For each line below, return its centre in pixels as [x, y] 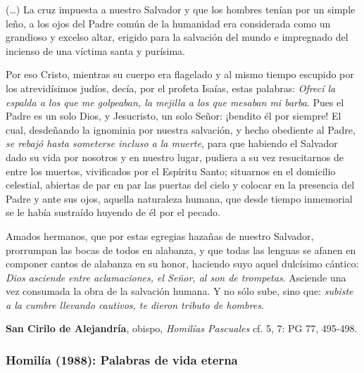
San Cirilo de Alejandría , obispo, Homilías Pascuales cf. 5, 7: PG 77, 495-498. [182, 328]
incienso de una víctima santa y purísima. [95, 50]
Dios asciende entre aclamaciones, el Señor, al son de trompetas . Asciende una [176, 277]
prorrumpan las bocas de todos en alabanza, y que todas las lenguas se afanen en [181, 249]
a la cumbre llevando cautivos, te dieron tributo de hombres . [135, 304]
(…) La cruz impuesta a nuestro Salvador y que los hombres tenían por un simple [181, 9]
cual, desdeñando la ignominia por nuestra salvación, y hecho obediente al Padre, [181, 129]
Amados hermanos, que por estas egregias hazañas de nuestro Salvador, [160, 235]
